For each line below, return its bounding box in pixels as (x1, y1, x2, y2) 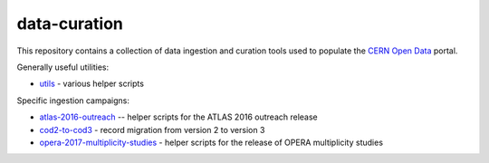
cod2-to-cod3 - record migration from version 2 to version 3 (39, 124, 265, 135)
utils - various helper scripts (39, 78, 145, 90)
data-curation (16, 14, 124, 34)
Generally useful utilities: (16, 62, 110, 72)
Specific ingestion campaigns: (16, 95, 130, 106)
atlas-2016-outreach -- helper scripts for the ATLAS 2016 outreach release (39, 111, 319, 122)
